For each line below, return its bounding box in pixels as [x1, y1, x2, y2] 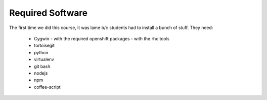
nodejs [34, 70, 48, 76]
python [34, 49, 48, 55]
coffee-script [34, 84, 61, 90]
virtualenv [34, 57, 54, 63]
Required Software [9, 7, 88, 18]
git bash [34, 63, 50, 69]
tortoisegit [34, 42, 55, 49]
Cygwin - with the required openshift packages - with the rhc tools [34, 35, 170, 41]
